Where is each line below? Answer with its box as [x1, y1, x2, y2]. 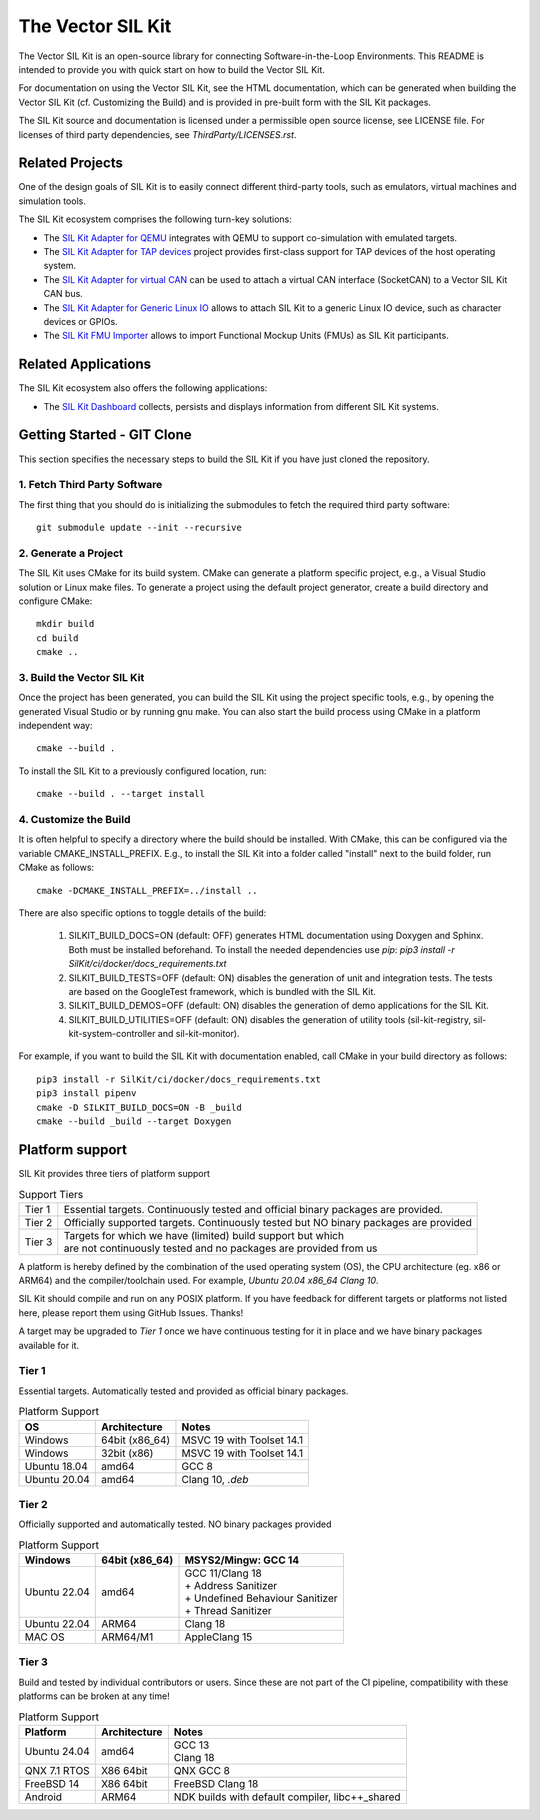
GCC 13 [173, 1738, 210, 1752]
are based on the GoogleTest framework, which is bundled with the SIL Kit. [68, 985, 377, 997]
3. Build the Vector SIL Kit [18, 670, 145, 684]
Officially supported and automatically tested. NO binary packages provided [18, 1518, 332, 1530]
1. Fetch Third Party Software [18, 478, 163, 492]
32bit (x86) [101, 1446, 154, 1460]
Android [24, 1790, 63, 1804]
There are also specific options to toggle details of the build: [18, 906, 267, 919]
